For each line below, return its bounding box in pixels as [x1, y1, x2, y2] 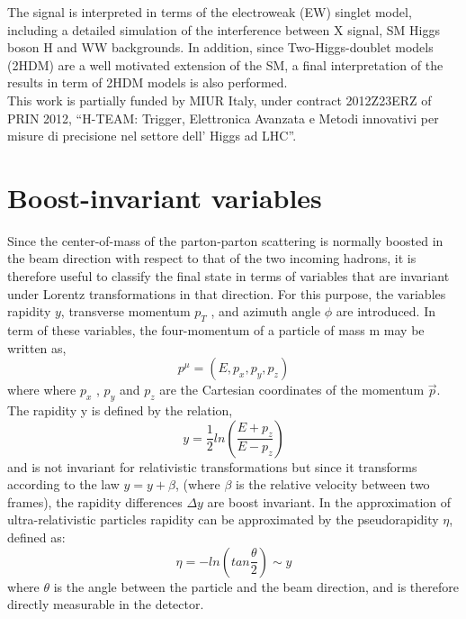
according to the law [7, 475, 120, 494]
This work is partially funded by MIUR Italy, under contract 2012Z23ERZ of [7, 90, 432, 109]
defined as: [7, 528, 66, 546]
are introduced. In [336, 302, 436, 321]
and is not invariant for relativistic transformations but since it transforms [7, 457, 417, 476]
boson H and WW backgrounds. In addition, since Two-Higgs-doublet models [7, 38, 434, 57]
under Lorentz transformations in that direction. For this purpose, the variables [7, 284, 446, 303]
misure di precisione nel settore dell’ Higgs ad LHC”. [7, 126, 297, 145]
